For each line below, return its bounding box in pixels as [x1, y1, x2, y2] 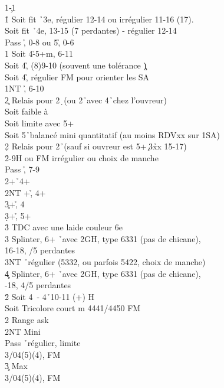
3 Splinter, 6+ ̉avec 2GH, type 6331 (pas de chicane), [5, 232, 201, 244]
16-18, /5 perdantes [5, 244, 75, 256]
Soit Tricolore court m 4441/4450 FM [5, 302, 141, 314]
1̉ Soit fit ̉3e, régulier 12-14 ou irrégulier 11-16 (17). [5, 12, 194, 25]
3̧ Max [5, 360, 28, 372]
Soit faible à [5, 105, 48, 118]
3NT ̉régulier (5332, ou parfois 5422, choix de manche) [5, 256, 206, 268]
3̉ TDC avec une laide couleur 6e [5, 221, 123, 233]
